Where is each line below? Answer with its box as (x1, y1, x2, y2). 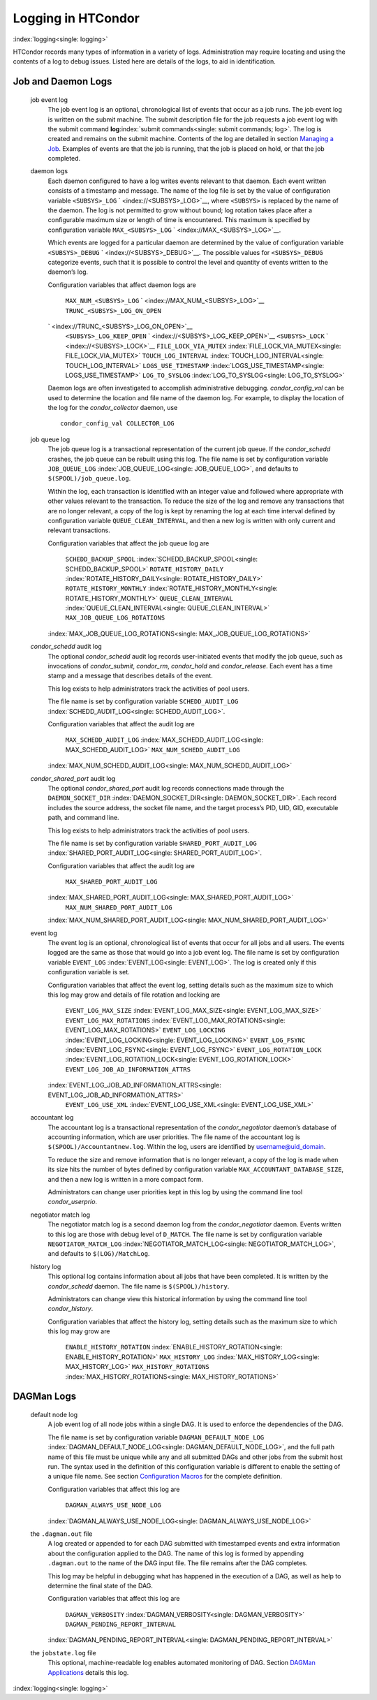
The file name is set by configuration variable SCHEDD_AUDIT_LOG (47, 697, 239, 705)
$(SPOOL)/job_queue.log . (47, 474, 131, 483)
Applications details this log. (47, 1668, 129, 1676)
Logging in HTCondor (13, 10, 140, 26)
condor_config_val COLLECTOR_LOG (60, 420, 175, 427)
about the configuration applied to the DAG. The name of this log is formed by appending (47, 1549, 304, 1558)
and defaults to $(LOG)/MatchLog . (47, 1250, 150, 1258)
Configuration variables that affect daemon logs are (47, 280, 197, 289)
